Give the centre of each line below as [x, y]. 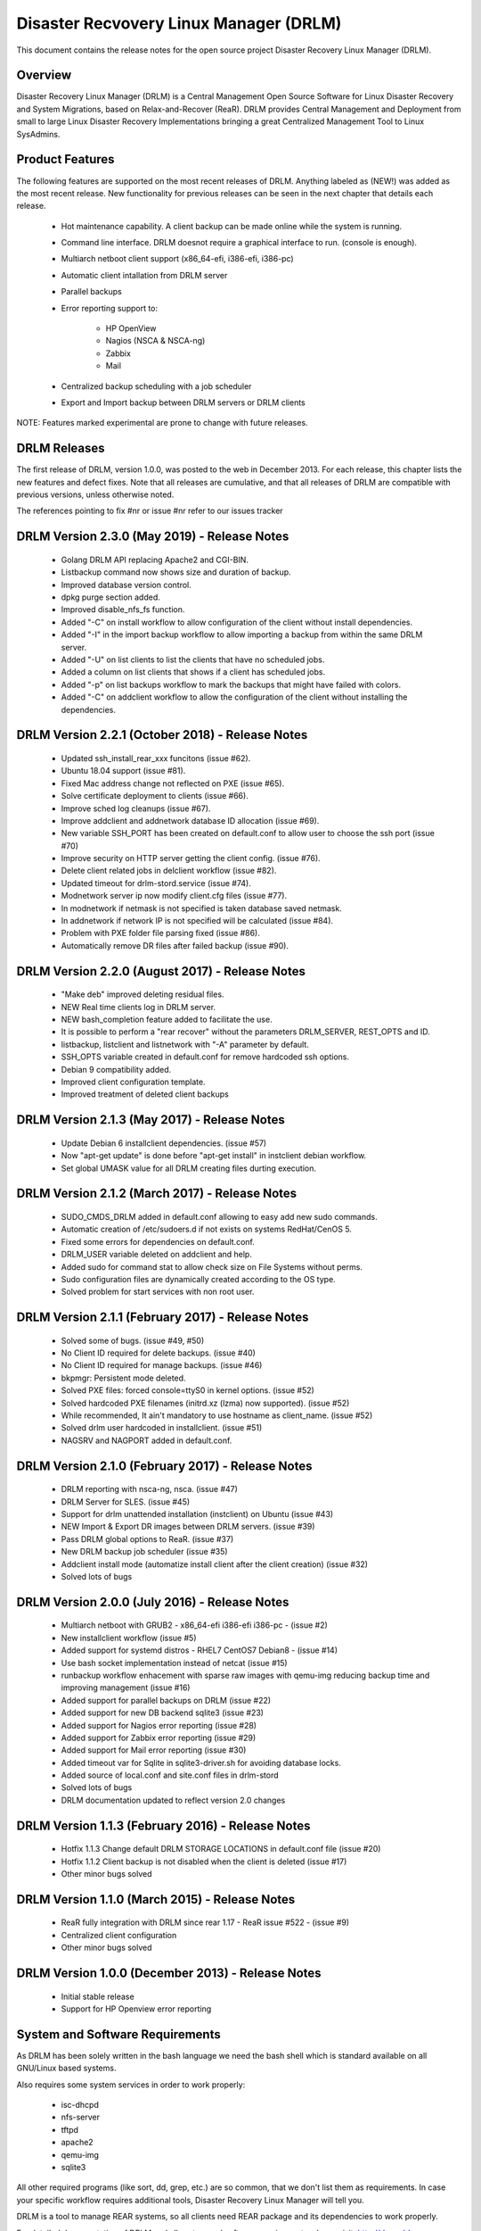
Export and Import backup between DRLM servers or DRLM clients [183, 402]
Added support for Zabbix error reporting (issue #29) [159, 1738]
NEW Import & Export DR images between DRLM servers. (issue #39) [188, 1527]
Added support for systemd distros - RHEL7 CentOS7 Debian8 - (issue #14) [200, 1650]
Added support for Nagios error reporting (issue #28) [159, 1725]
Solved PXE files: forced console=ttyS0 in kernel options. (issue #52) [188, 1390]
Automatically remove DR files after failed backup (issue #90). [175, 945]
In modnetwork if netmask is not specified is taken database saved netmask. [201, 908]
